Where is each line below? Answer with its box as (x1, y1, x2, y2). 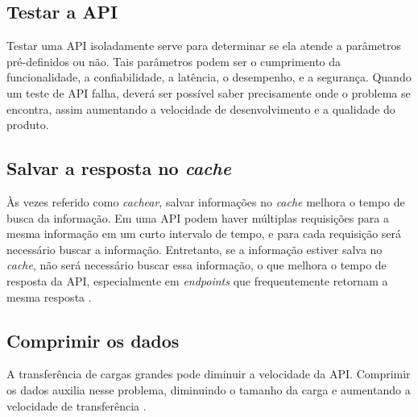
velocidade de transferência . (6, 397, 147, 414)
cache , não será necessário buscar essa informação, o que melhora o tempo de (6, 256, 387, 273)
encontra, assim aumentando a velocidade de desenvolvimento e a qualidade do (6, 100, 395, 117)
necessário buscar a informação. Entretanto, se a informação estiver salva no (6, 240, 383, 257)
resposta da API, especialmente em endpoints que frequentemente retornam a (6, 272, 388, 289)
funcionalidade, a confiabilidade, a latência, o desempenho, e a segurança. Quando (6, 69, 412, 85)
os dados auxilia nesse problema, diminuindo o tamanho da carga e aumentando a (6, 381, 411, 398)
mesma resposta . (6, 288, 92, 305)
